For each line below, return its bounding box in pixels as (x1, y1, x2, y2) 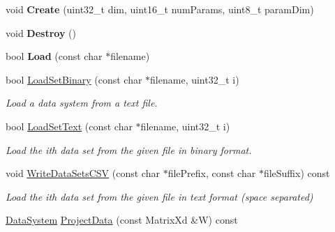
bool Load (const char (6, 49, 103, 63)
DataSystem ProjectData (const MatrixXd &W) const (6, 212, 238, 227)
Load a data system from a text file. (6, 95, 158, 110)
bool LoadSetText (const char (6, 118, 133, 133)
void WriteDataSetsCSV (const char (6, 166, 160, 180)
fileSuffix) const (263, 166, 330, 180)
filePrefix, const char (167, 166, 256, 180)
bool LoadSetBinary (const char (6, 72, 142, 86)
